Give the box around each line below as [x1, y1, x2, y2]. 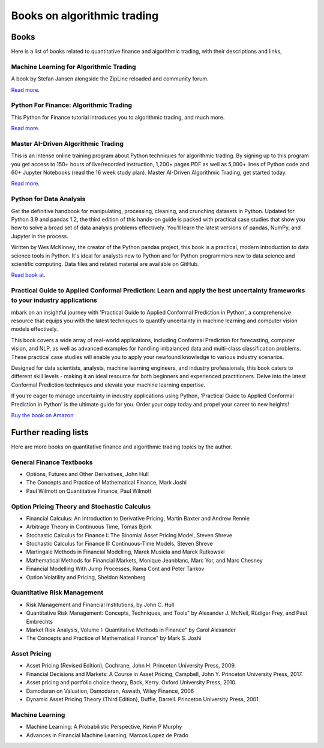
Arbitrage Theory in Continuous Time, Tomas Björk [26, 523, 152, 531]
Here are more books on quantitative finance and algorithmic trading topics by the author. [11, 443, 233, 450]
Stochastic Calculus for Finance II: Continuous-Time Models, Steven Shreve [26, 540, 213, 547]
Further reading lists [11, 427, 89, 438]
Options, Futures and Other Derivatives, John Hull [26, 470, 149, 477]
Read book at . [11, 271, 46, 279]
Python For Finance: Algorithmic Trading [11, 101, 132, 109]
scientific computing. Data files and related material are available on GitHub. [11, 260, 199, 267]
